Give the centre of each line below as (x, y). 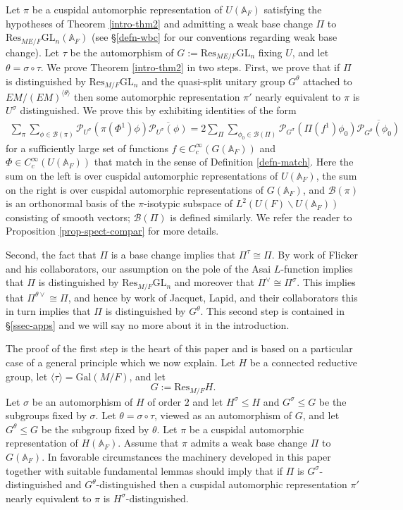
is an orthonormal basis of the (70, 203)
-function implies (317, 268)
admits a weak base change (249, 443)
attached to (328, 81)
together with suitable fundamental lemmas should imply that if (144, 470)
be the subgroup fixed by (95, 429)
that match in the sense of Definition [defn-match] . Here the (224, 162)
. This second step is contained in (273, 311)
